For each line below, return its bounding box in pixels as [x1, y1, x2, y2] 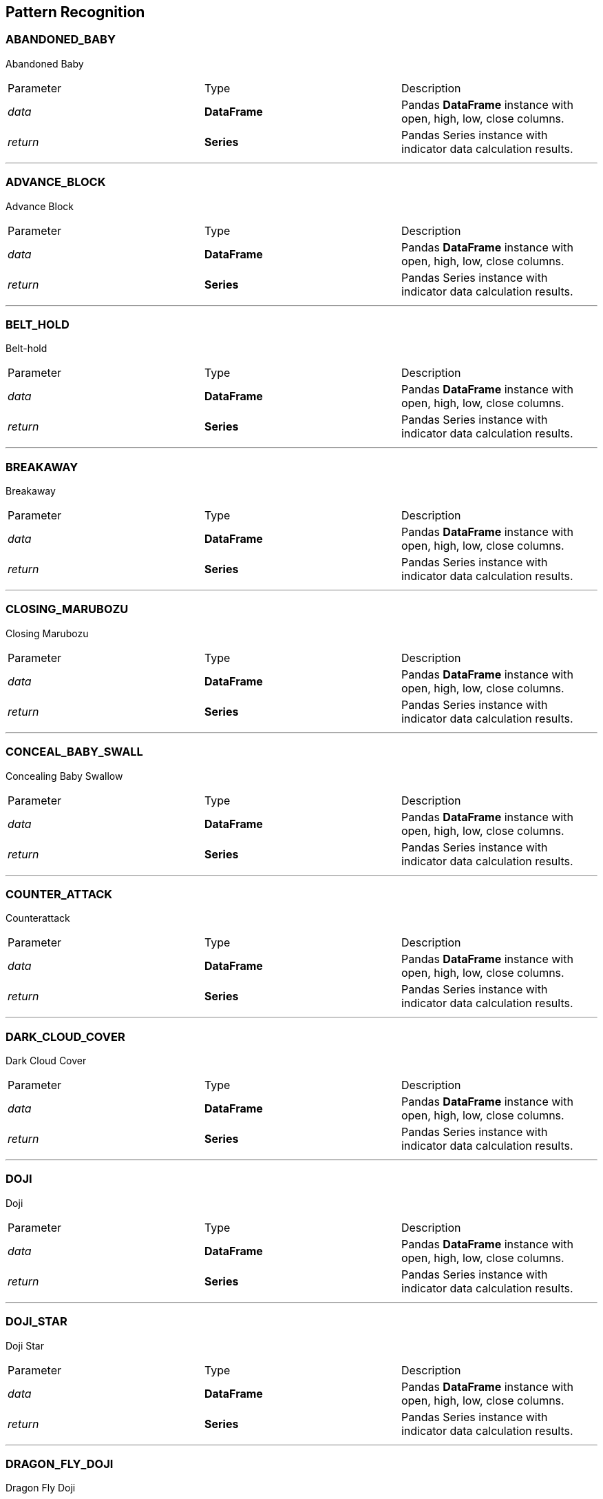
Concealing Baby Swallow [6, 769, 123, 782]
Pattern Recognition [6, 3, 145, 21]
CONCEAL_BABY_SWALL [6, 745, 143, 759]
